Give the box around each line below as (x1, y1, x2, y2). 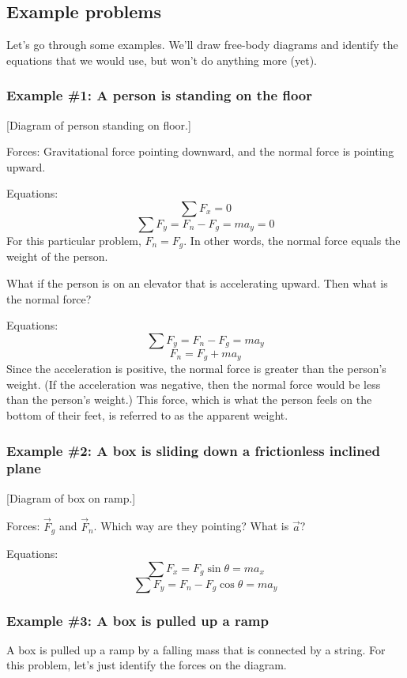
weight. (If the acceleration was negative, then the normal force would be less (6, 375, 381, 392)
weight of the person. (6, 248, 108, 265)
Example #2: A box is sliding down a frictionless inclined (6, 440, 380, 460)
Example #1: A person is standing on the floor (6, 85, 312, 105)
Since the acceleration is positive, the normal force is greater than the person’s (6, 360, 386, 377)
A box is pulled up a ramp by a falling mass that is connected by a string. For (6, 641, 386, 657)
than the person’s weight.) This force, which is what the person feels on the (6, 391, 372, 408)
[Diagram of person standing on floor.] (6, 116, 191, 133)
